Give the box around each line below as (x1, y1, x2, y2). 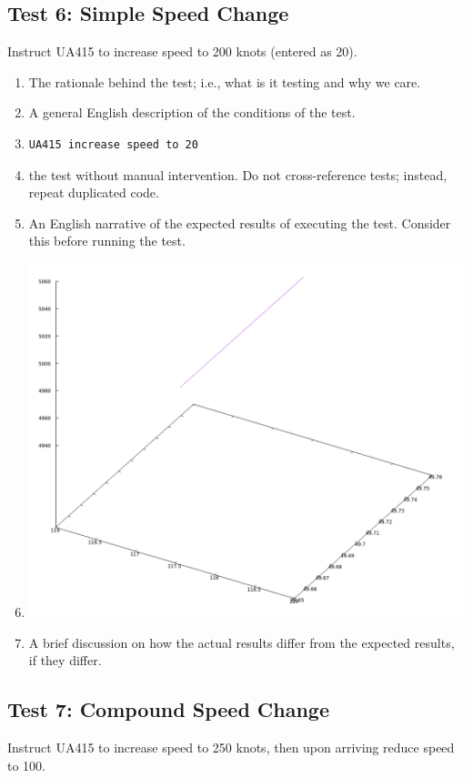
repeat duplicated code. (28, 183, 159, 202)
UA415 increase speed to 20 (28, 137, 198, 151)
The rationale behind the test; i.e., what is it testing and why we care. (28, 72, 421, 91)
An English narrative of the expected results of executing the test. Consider (28, 213, 451, 232)
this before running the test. (28, 231, 186, 250)
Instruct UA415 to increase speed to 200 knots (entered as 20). (7, 42, 357, 61)
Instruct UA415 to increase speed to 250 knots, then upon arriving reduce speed (7, 738, 455, 757)
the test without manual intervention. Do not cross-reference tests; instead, (28, 165, 448, 184)
